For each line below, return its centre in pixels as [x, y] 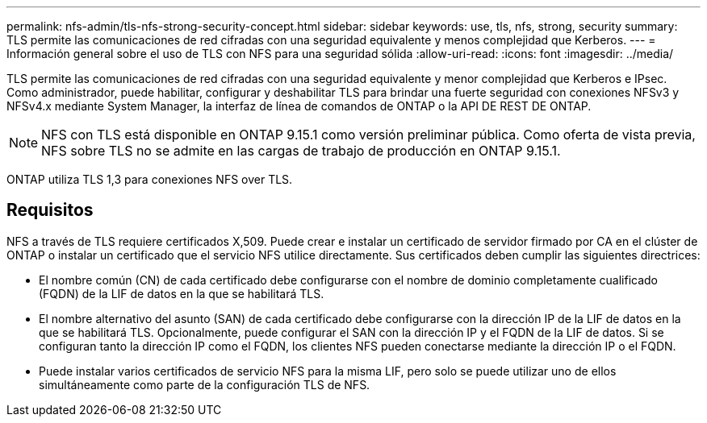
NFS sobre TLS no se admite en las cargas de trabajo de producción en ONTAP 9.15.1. [301, 151]
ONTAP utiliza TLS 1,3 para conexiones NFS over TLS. [150, 179]
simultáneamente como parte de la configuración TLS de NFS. [205, 384]
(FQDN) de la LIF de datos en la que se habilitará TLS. [182, 293]
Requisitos [50, 210]
